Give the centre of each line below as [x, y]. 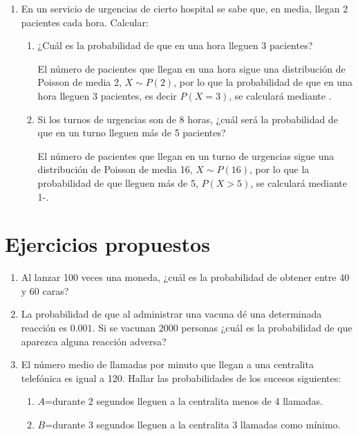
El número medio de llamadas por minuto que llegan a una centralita [167, 364]
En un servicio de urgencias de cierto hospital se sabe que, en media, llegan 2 [185, 8]
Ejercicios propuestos [107, 244]
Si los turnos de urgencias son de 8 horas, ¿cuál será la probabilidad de [188, 119]
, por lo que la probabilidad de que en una [263, 82]
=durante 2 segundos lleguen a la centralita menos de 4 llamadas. [184, 401]
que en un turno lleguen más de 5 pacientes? [132, 133]
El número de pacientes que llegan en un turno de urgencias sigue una [186, 155]
